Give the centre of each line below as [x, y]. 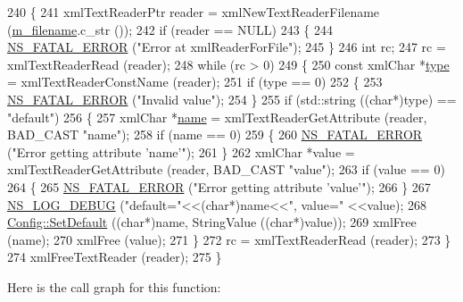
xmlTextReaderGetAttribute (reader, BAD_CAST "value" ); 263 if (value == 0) [226, 169]
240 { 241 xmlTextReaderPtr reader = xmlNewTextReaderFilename [194, 12]
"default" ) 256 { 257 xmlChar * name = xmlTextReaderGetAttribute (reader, [217, 117]
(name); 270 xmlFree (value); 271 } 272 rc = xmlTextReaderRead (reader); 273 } [229, 239]
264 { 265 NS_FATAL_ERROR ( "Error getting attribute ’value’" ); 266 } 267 [219, 186]
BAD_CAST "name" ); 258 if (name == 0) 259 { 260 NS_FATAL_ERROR [215, 134]
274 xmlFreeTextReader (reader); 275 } [115, 257]
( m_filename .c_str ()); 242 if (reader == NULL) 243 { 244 [170, 29]
